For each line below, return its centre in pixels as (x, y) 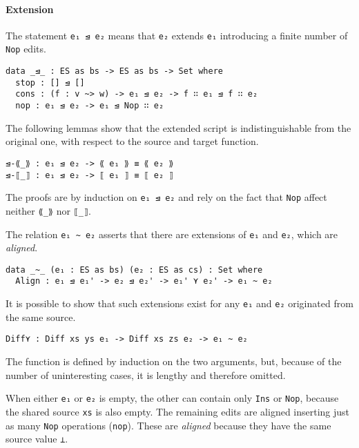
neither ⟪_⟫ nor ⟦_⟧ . (48, 210)
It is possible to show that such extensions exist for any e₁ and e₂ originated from (179, 303)
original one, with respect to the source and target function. (132, 141)
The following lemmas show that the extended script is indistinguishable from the (178, 127)
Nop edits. (26, 49)
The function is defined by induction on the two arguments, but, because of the (174, 361)
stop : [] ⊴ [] (50, 82)
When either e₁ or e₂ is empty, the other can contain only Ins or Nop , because (172, 398)
